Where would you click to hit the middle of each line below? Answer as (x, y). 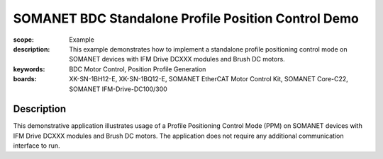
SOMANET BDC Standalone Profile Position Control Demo (186, 18)
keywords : (29, 69)
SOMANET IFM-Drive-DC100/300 (118, 89)
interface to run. (37, 146)
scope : (24, 40)
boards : (25, 79)
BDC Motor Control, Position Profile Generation (138, 69)
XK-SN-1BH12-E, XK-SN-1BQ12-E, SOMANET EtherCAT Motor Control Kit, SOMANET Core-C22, (209, 79)
